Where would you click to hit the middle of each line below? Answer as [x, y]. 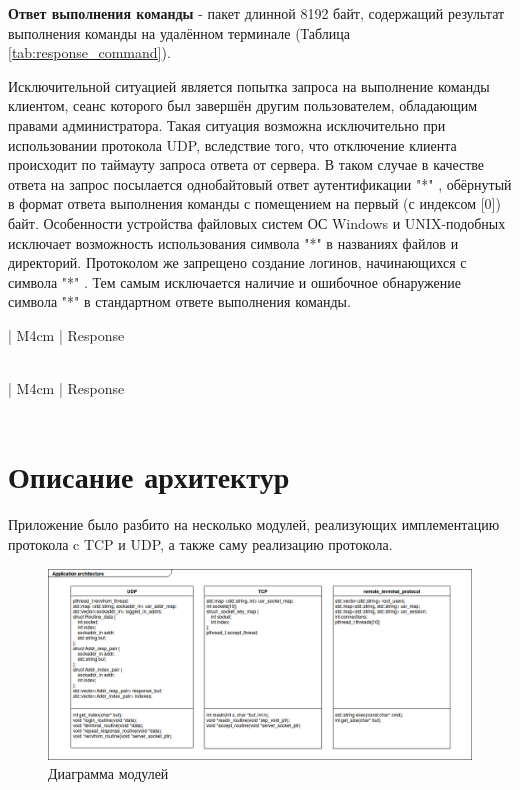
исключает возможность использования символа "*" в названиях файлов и [233, 242]
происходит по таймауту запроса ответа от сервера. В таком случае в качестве [246, 164]
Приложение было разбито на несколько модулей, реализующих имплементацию [254, 524]
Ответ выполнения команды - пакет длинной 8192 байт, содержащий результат [256, 13]
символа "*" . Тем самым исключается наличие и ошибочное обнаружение [234, 281]
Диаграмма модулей [108, 773]
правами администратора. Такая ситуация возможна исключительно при [227, 124]
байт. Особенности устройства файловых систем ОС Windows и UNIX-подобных [257, 222]
